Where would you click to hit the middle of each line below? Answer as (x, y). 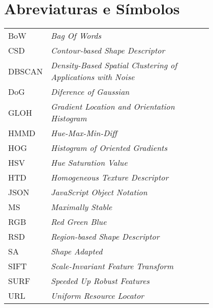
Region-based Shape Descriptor (105, 237)
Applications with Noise (93, 77)
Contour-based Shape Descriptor (108, 50)
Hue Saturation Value (89, 163)
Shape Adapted (77, 251)
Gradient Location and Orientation (113, 107)
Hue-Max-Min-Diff (84, 133)
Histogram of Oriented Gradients (109, 148)
